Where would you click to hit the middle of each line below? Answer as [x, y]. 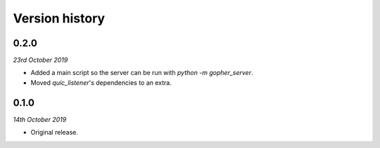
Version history [59, 18]
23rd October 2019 [40, 60]
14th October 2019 [40, 119]
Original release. [55, 133]
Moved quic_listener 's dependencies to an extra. [101, 82]
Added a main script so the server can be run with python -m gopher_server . [142, 73]
